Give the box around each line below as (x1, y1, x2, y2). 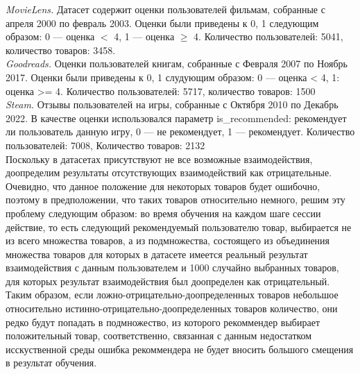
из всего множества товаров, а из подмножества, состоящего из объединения (6, 233, 330, 248)
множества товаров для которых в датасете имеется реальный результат (6, 246, 308, 261)
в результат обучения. (6, 355, 97, 370)
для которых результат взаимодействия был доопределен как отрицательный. (6, 273, 330, 288)
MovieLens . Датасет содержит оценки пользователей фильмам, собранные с (6, 2, 325, 16)
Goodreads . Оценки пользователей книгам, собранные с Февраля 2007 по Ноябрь (6, 56, 348, 71)
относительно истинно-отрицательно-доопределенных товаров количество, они (6, 301, 338, 316)
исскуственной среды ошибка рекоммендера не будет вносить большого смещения (6, 341, 354, 356)
